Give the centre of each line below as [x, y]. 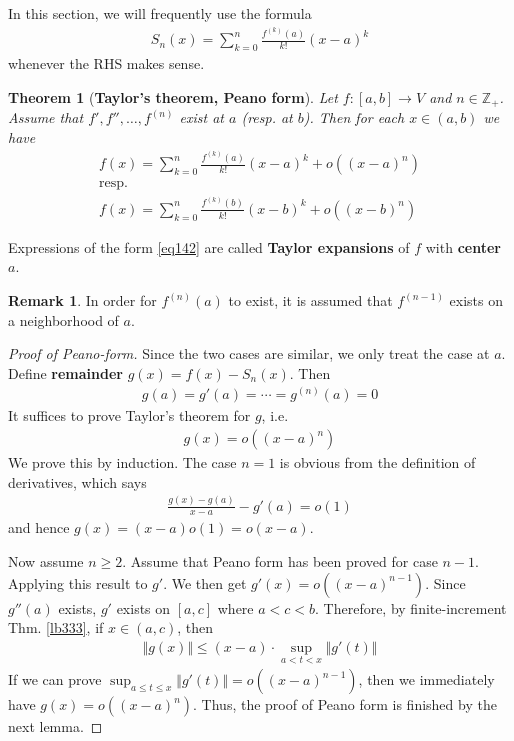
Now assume [46, 561]
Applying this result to [78, 582]
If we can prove [55, 679]
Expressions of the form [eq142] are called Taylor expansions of [209, 246]
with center [463, 246]
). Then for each [354, 117]
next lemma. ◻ [55, 726]
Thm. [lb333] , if [56, 627]
